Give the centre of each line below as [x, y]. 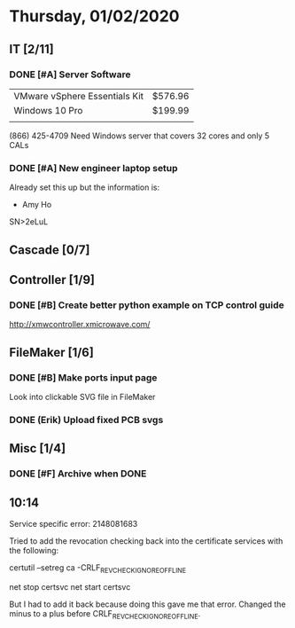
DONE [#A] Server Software [70, 75]
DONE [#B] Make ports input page [83, 377]
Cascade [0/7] [50, 250]
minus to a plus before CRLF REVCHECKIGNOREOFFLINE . [105, 614]
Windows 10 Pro [48, 110]
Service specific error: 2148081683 [74, 523]
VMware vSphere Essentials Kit [79, 96]
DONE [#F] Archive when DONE [78, 474]
